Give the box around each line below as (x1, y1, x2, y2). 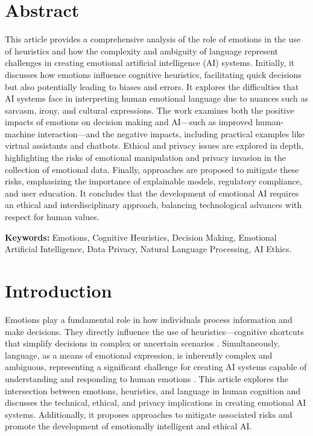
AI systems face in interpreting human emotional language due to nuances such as (5, 92, 308, 105)
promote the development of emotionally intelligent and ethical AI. (5, 420, 252, 432)
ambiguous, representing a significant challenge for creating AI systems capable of (5, 360, 307, 373)
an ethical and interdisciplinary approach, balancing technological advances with (5, 198, 302, 211)
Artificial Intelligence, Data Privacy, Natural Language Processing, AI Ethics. (5, 242, 292, 255)
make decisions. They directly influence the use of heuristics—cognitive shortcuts (5, 325, 304, 337)
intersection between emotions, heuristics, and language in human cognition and (5, 384, 301, 397)
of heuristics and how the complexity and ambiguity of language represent (5, 44, 279, 57)
